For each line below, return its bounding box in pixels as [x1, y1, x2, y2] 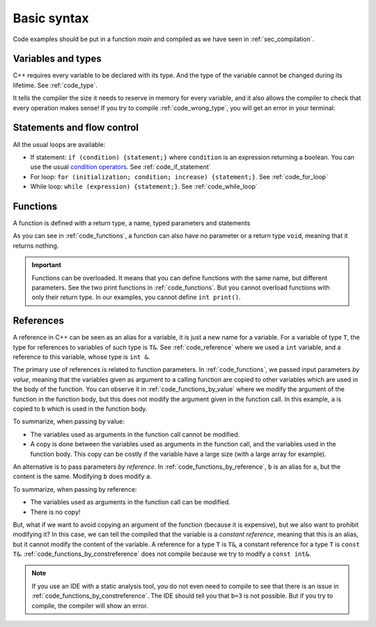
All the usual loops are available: [13, 140, 106, 149]
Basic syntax [13, 10, 90, 26]
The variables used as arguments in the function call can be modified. [30, 498, 231, 506]
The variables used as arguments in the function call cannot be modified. [30, 430, 240, 439]
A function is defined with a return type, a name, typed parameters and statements [13, 219, 251, 227]
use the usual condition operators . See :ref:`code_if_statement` [30, 163, 212, 171]
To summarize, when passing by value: [13, 417, 125, 425]
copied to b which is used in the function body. [13, 405, 148, 413]
